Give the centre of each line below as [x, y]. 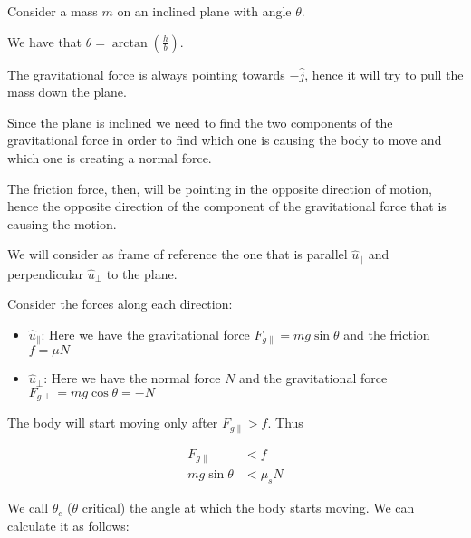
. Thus [285, 423]
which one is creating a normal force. [110, 157]
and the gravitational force [313, 378]
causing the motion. [62, 223]
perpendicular [46, 273]
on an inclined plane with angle [204, 11]
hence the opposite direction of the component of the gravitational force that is [227, 206]
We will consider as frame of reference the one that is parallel [178, 254]
